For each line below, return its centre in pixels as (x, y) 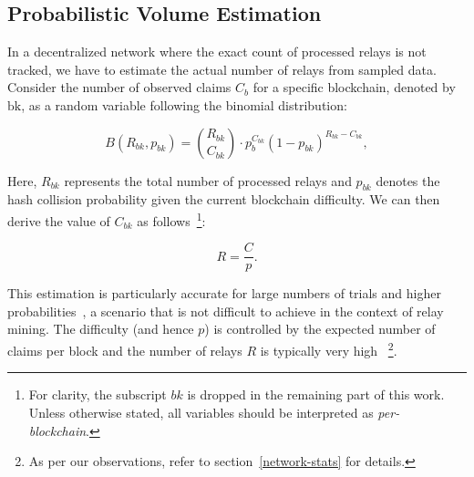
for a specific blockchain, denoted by (354, 87)
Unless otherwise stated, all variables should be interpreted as (201, 412)
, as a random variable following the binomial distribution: (184, 104)
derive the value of (59, 220)
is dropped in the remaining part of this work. (316, 394)
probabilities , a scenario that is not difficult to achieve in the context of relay (226, 311)
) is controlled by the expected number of (320, 329)
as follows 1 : (171, 219)
